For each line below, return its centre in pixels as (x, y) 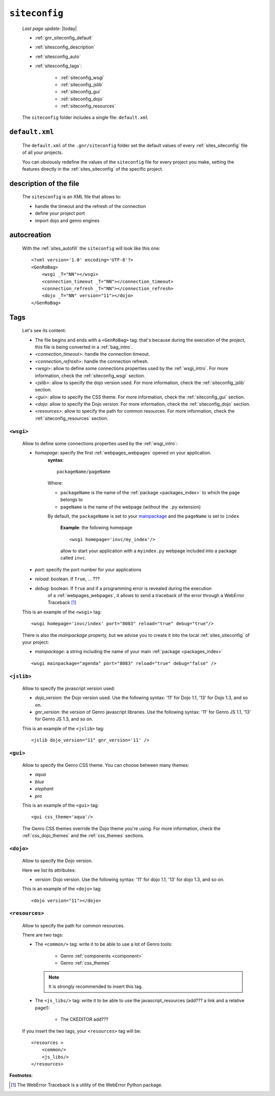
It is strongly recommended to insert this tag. (96, 986)
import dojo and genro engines (67, 220)
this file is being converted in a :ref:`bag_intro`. (84, 347)
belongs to (72, 500)
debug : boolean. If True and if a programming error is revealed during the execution (123, 588)
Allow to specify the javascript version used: (69, 688)
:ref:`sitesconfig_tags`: (58, 66)
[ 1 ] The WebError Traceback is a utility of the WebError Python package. (87, 1085)
